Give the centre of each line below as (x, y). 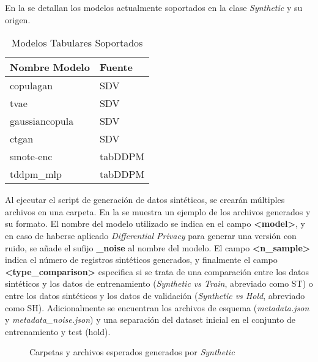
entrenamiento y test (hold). (58, 331)
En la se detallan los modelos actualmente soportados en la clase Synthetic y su (154, 7)
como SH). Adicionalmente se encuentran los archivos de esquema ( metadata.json (157, 307)
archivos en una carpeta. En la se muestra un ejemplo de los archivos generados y (158, 211)
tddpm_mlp (36, 174)
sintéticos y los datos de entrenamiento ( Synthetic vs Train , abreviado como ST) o (159, 283)
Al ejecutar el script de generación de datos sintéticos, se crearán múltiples (145, 200)
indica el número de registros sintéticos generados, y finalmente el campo (141, 260)
